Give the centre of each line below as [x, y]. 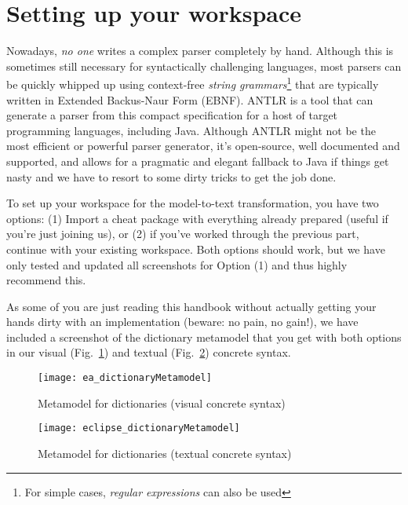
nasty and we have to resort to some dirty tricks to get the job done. [171, 176]
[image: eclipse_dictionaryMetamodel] [139, 428]
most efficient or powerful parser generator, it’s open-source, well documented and [203, 146]
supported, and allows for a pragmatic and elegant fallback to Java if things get [198, 161]
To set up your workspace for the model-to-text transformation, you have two [193, 203]
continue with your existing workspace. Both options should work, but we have [196, 249]
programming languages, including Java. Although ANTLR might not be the [191, 130]
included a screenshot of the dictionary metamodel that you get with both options [204, 337]
